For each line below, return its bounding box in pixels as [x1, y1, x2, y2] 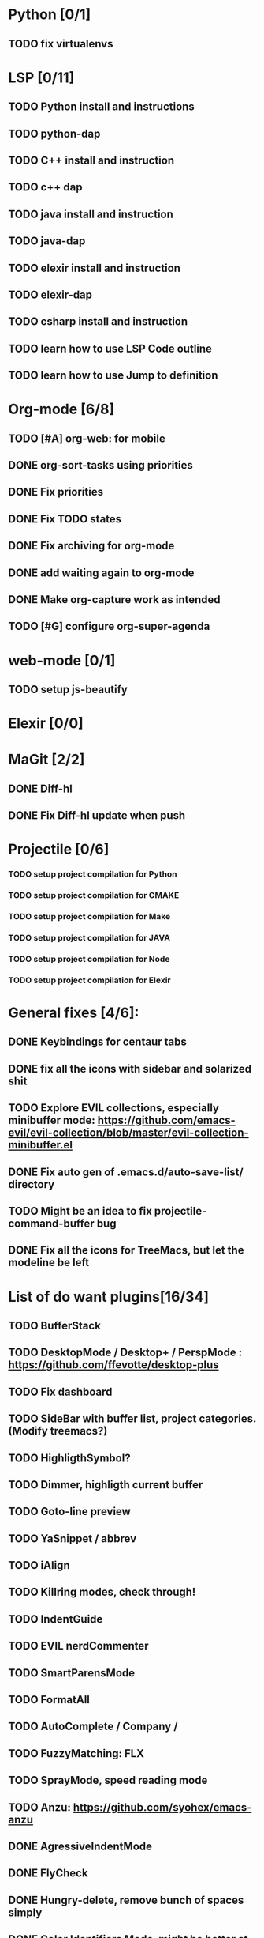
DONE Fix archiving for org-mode [8, 539, 175, 552]
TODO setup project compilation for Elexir [8, 975, 171, 986]
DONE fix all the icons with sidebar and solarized [8, 1061, 252, 1076]
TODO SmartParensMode [8, 1666, 136, 1680]
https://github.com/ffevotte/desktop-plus [8, 1358, 219, 1372]
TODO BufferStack [8, 1318, 101, 1333]
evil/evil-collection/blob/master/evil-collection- [8, 1126, 250, 1140]
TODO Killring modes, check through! [8, 1585, 196, 1599]
